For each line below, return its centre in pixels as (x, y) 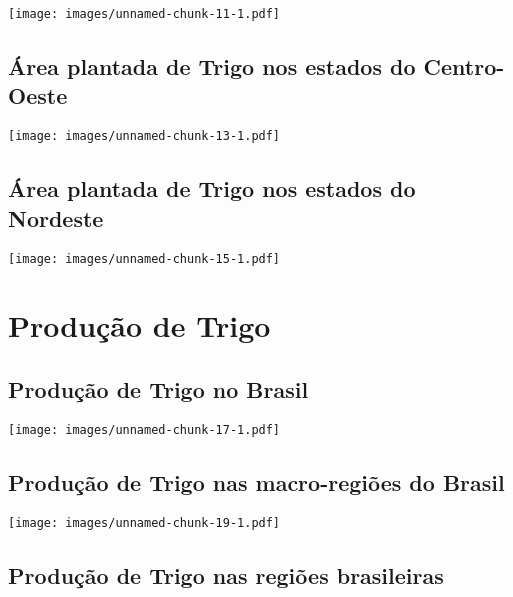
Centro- (464, 66)
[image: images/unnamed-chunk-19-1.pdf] (144, 522)
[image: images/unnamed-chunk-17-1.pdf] (144, 429)
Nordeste (56, 217)
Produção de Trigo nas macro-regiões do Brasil (256, 481)
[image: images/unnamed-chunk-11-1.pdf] (144, 14)
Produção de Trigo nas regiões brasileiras (226, 574)
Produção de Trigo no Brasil (158, 388)
